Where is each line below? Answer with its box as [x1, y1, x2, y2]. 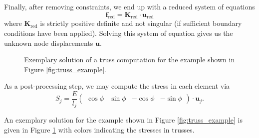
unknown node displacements [4, 37, 93, 48]
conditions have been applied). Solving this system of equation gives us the [4, 27, 233, 38]
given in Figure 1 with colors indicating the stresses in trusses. [4, 125, 195, 135]
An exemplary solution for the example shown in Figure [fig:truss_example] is [4, 115, 243, 125]
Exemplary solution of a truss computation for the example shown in [24, 54, 235, 65]
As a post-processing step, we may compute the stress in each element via [4, 81, 230, 91]
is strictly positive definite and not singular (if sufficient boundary [40, 18, 242, 28]
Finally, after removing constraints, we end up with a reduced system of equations [4, 1, 255, 11]
